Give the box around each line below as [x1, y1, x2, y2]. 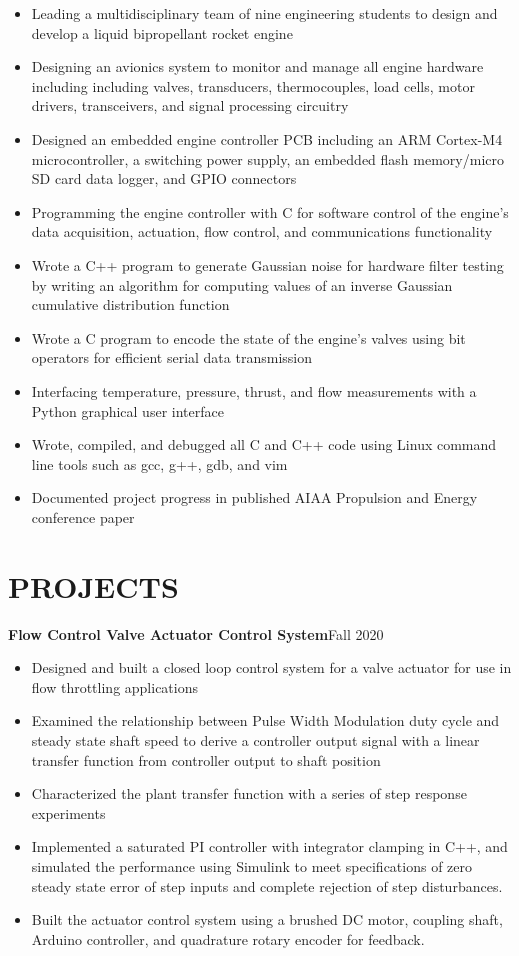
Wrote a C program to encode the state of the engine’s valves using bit [31, 327, 466, 348]
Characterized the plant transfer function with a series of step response [31, 783, 467, 804]
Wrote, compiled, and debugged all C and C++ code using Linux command [31, 434, 497, 455]
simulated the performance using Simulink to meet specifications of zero [31, 855, 473, 876]
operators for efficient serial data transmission [31, 347, 312, 368]
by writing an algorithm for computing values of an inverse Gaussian [31, 274, 453, 295]
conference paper [31, 506, 135, 527]
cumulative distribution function [31, 294, 230, 315]
